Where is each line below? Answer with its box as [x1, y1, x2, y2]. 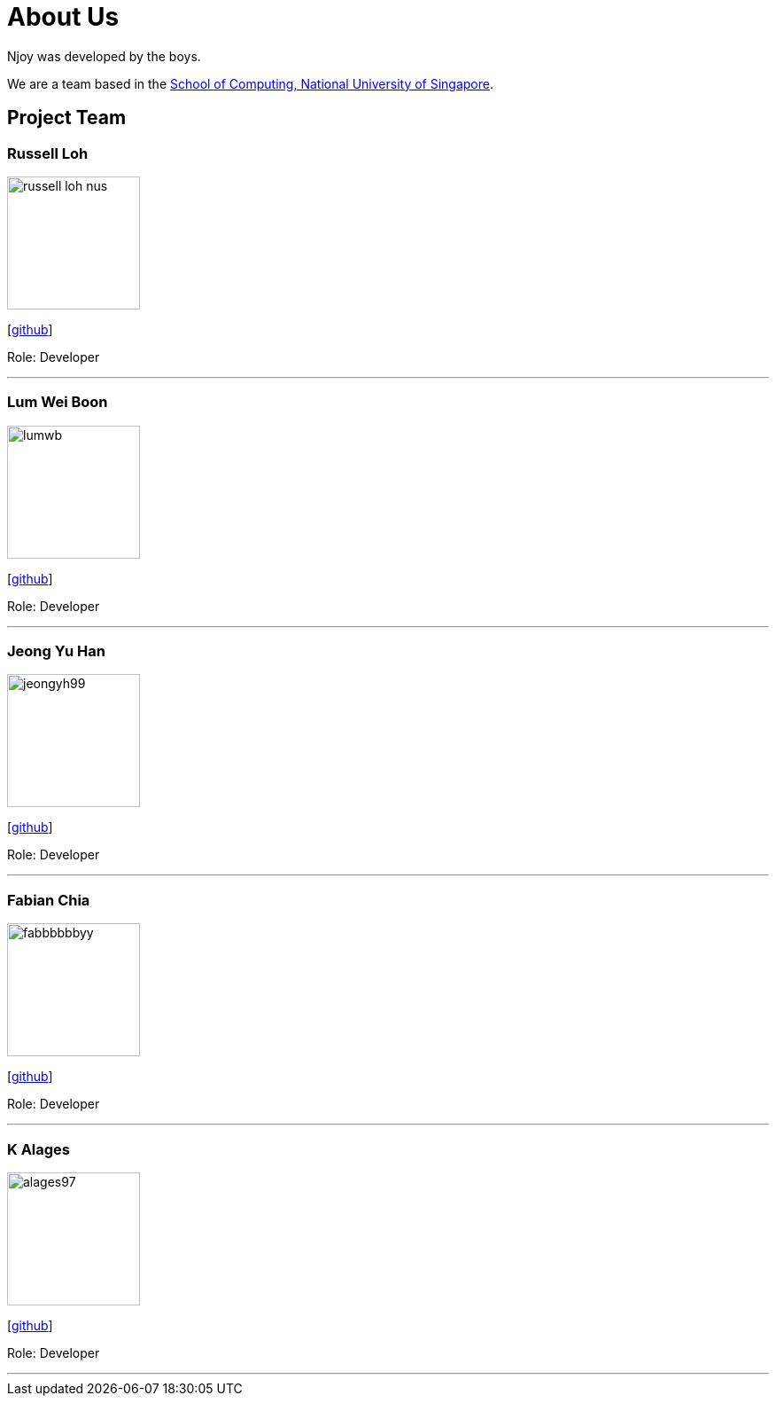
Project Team [7, 106, 127, 129]
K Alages [7, 1140, 71, 1158]
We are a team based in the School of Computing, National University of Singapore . [7, 75, 494, 91]
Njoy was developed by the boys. [7, 48, 201, 64]
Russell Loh [7, 144, 89, 162]
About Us [7, 2, 120, 32]
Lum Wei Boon [7, 393, 108, 411]
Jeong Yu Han [7, 642, 106, 661]
